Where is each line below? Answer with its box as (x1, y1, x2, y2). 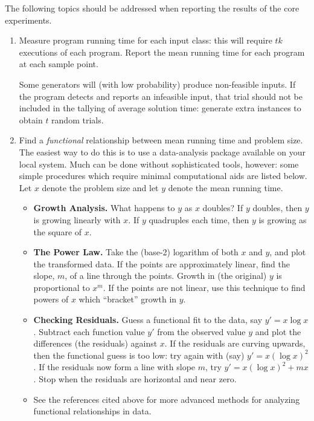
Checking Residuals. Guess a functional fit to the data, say (33, 313, 263, 326)
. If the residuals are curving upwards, (164, 337, 306, 350)
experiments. (5, 13, 52, 26)
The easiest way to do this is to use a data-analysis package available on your (19, 145, 306, 158)
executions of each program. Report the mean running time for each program (19, 45, 305, 58)
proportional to (33, 281, 90, 293)
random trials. (51, 113, 104, 126)
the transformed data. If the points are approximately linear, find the (33, 257, 290, 270)
